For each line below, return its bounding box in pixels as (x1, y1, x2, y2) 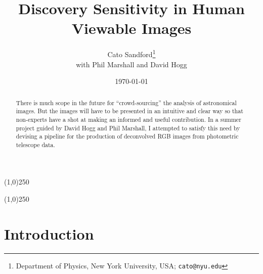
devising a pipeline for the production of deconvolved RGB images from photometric (16, 132, 239, 141)
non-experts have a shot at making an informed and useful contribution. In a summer (16, 115, 241, 123)
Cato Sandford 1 (107, 48, 156, 59)
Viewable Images (71, 18, 192, 38)
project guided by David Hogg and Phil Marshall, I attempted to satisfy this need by (16, 123, 240, 132)
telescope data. (16, 140, 55, 149)
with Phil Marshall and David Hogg (76, 59, 187, 69)
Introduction (4, 223, 94, 244)
